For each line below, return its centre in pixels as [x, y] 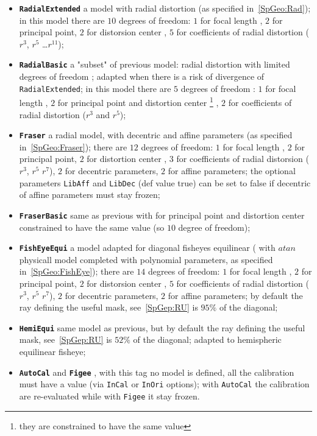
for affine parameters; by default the [235, 295]
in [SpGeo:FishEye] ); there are [77, 271]
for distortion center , [127, 159]
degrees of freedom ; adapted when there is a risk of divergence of [142, 76]
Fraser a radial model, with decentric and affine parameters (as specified [156, 135]
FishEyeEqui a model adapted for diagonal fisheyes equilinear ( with [147, 248]
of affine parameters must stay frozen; [90, 195]
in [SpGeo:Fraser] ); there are [73, 146]
